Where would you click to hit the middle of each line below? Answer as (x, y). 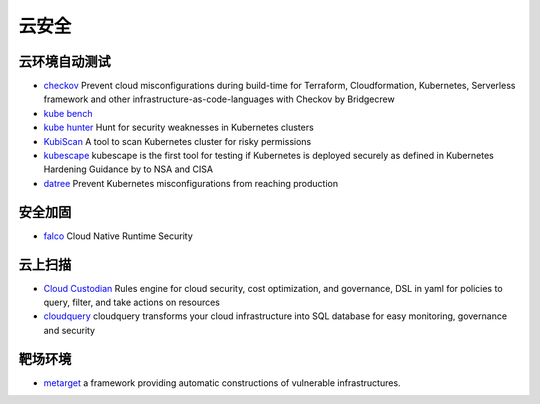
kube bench (68, 113)
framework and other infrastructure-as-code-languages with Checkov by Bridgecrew (219, 99)
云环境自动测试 (64, 61)
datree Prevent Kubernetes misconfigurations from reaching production (191, 183)
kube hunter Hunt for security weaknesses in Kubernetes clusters (178, 127)
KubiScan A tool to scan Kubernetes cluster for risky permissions (177, 141)
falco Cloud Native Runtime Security (118, 236)
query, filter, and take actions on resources (131, 302)
